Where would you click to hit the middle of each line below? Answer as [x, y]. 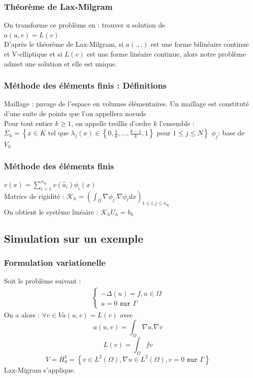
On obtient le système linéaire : [51, 211]
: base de [231, 133]
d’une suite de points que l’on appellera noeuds [75, 113]
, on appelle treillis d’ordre [111, 123]
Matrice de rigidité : [34, 196]
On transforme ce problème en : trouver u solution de [85, 25]
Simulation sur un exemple [74, 238]
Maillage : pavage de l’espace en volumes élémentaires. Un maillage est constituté [126, 104]
